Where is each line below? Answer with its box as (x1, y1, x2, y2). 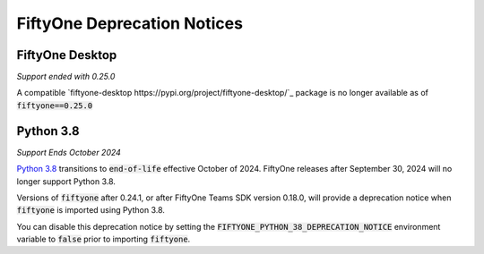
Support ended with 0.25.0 (16, 72, 116, 82)
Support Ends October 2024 (16, 147, 121, 157)
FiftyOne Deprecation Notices (16, 13, 244, 33)
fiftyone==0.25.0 (16, 100, 93, 111)
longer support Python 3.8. (16, 175, 117, 187)
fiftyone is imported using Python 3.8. (16, 205, 166, 216)
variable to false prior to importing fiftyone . (16, 233, 191, 245)
